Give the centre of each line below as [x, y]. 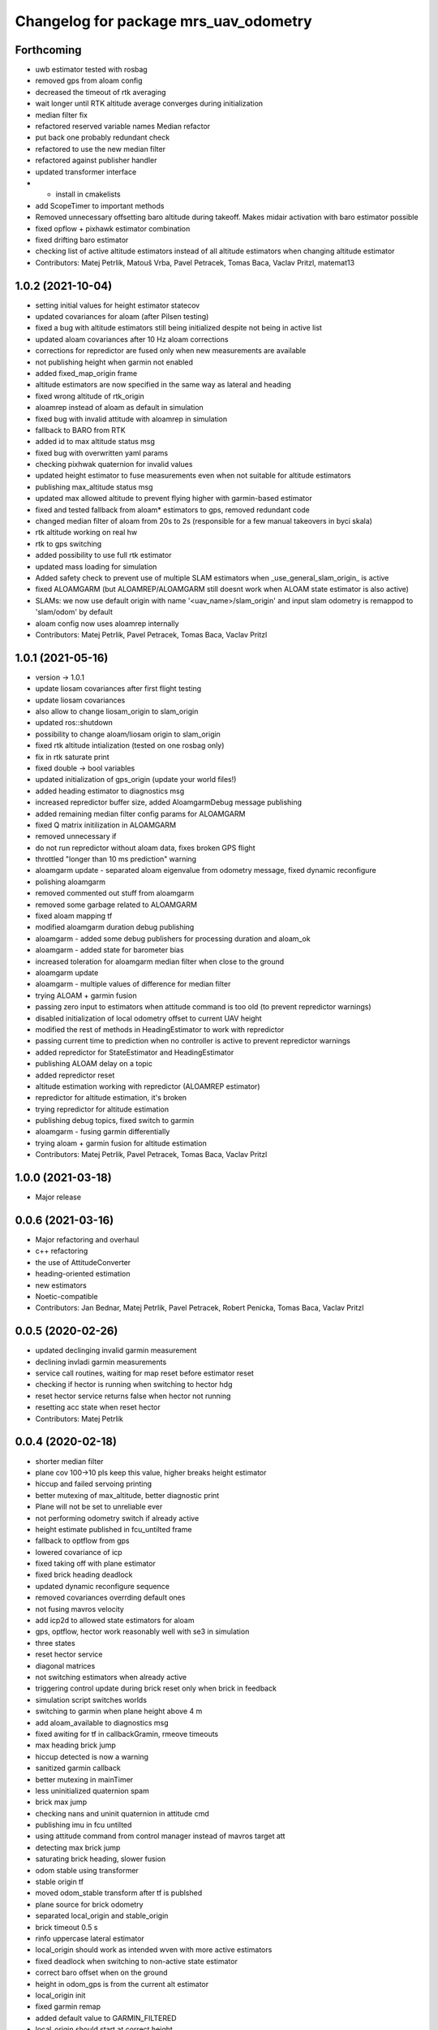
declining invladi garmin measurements [101, 1362]
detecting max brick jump [78, 1847]
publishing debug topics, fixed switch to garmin [115, 1121]
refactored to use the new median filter [101, 149]
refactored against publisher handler [96, 160]
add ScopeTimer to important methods [100, 205]
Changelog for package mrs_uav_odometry [163, 21]
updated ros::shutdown [74, 723]
